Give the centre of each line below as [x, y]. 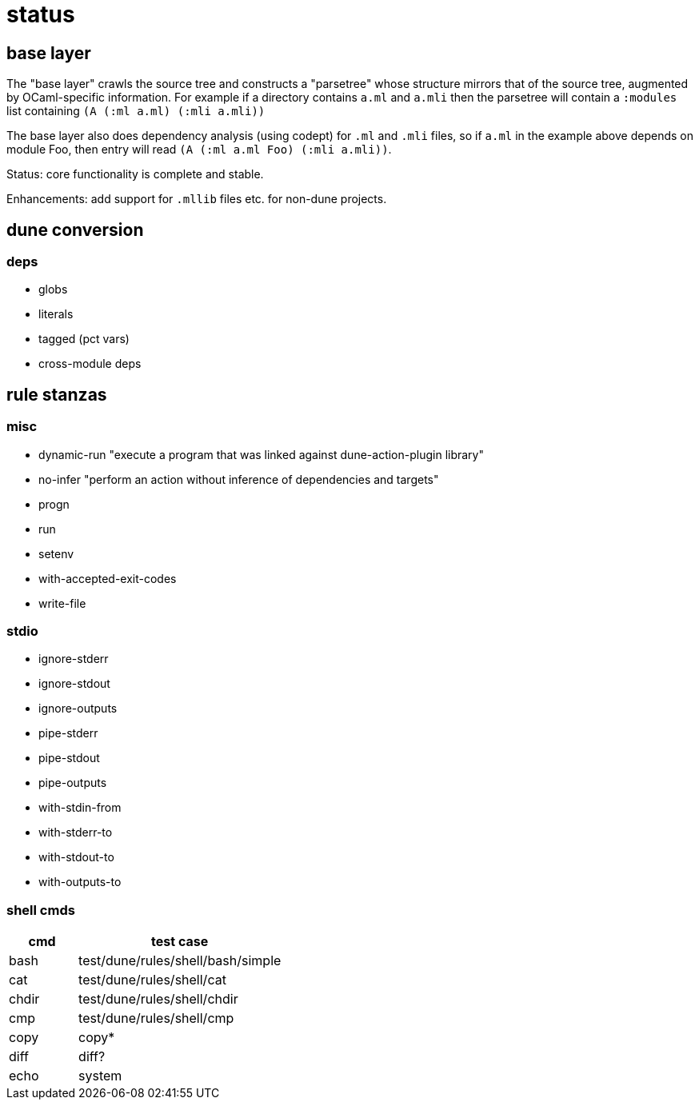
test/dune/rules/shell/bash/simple [180, 961]
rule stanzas [57, 394]
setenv [56, 553]
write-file [62, 603]
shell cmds [41, 910]
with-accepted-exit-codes [108, 578]
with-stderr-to [76, 832]
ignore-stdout [74, 684]
